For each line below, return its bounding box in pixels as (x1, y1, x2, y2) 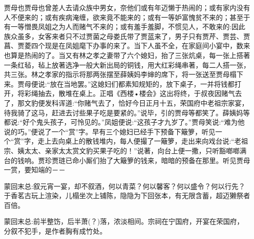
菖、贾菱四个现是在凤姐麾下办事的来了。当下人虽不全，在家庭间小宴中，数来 (4, 40, 250, 51)
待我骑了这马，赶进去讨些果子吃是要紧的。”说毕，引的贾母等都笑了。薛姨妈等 (4, 107, 250, 117)
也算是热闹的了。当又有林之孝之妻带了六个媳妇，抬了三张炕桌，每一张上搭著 (4, 50, 250, 60)
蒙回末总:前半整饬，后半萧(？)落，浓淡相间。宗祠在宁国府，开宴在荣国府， (4, 216, 244, 226)
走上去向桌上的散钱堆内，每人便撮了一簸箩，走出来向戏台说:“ (38, 136, 234, 146)
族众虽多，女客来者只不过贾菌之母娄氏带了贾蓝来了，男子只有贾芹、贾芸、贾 (4, 31, 250, 41)
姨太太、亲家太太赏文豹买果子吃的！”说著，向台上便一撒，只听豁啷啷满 (17, 145, 247, 155)
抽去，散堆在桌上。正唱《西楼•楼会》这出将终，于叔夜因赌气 (38, 88, 235, 98)
